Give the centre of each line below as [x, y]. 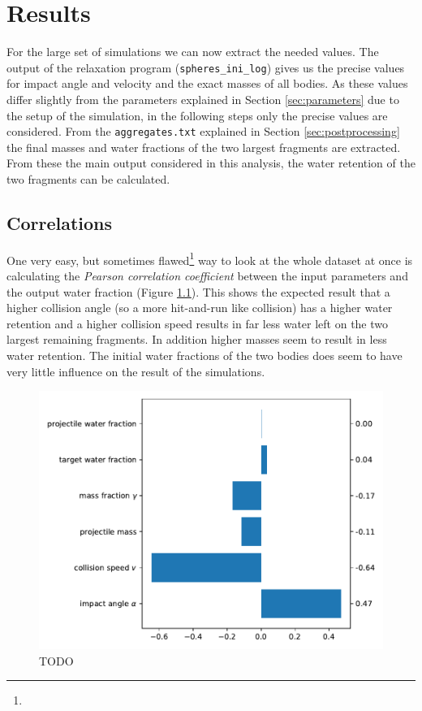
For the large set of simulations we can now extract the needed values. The [193, 52]
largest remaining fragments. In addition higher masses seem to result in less [197, 339]
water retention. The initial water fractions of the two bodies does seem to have [205, 355]
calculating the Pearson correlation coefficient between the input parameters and [207, 276]
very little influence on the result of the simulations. [136, 371]
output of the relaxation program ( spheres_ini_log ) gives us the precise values [206, 67]
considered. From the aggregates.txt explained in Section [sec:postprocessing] [203, 131]
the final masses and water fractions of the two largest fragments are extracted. [204, 147]
